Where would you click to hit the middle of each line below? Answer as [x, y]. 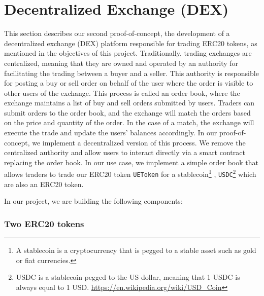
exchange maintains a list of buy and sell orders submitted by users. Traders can [129, 103]
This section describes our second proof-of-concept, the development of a [117, 33]
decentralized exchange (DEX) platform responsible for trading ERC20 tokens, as [131, 43]
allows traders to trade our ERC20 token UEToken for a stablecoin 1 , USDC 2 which [130, 173]
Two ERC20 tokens [44, 223]
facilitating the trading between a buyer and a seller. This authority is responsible [131, 73]
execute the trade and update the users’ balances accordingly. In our [111, 133]
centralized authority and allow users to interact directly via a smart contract [125, 152]
